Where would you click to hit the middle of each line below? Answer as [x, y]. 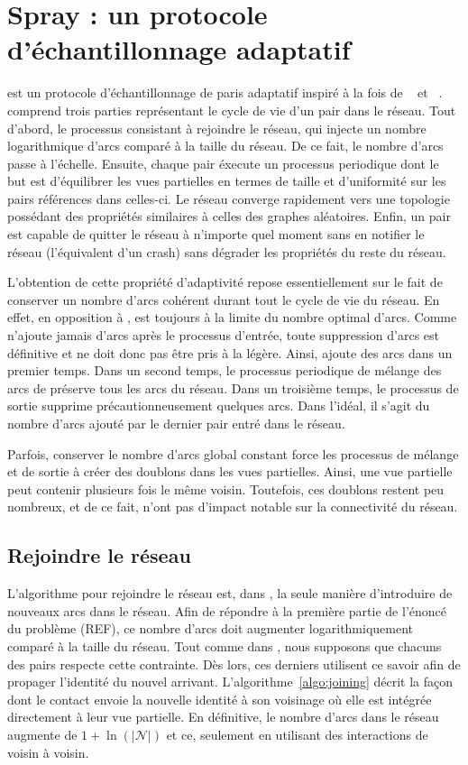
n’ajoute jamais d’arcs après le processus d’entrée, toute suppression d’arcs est [223, 335]
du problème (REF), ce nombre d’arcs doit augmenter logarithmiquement [211, 628]
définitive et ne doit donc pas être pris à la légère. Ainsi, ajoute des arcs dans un [230, 352]
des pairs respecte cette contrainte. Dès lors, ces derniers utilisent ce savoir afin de [234, 664]
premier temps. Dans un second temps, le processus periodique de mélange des [225, 370]
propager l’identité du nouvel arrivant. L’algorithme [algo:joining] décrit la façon [230, 682]
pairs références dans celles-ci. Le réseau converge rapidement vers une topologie [229, 198]
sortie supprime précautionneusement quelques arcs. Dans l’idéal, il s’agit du [219, 406]
